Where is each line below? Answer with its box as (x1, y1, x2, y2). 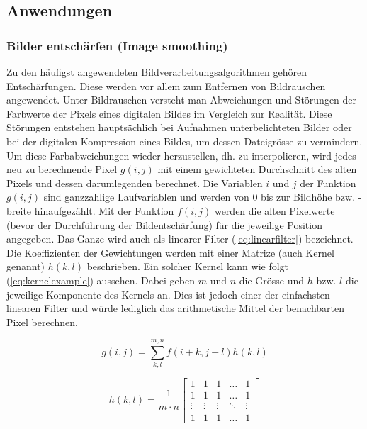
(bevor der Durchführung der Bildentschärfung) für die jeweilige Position (6, 217, 322, 232)
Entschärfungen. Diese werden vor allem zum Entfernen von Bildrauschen (6, 78, 326, 93)
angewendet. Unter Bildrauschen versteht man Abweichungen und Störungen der (6, 92, 357, 107)
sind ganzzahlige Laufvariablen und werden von (43, 189, 249, 204)
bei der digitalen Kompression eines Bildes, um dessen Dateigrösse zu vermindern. (6, 133, 363, 148)
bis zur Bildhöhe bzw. (261, 189, 356, 204)
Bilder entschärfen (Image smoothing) (6, 36, 228, 54)
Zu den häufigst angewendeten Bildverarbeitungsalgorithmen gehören (6, 65, 307, 79)
